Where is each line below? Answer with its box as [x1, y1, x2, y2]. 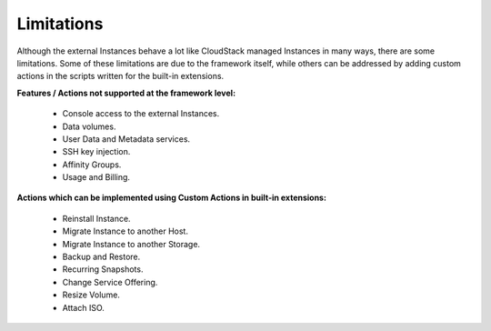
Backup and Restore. [62, 251, 141, 263]
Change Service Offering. [62, 276, 158, 287]
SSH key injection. [62, 146, 131, 157]
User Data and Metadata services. [62, 133, 191, 145]
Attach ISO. [62, 302, 105, 313]
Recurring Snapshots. [62, 264, 144, 275]
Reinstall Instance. [62, 213, 131, 224]
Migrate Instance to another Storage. [62, 238, 200, 249]
